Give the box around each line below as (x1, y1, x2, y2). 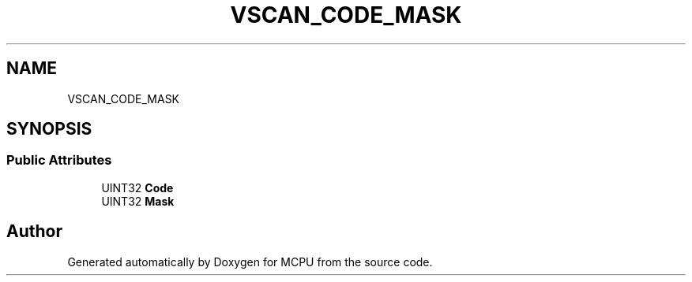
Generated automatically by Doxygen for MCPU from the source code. (67, 254, 433, 269)
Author (6, 221, 62, 242)
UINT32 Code (101, 180, 174, 195)
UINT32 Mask (101, 194, 175, 208)
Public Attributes (6, 152, 112, 169)
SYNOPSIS (6, 119, 92, 139)
